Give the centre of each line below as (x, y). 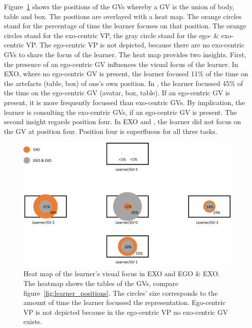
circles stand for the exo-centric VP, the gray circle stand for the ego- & (112, 35)
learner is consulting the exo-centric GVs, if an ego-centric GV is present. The (120, 112)
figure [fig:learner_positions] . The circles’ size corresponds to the (121, 293)
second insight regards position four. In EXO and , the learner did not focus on (123, 121)
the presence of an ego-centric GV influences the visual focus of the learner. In (121, 64)
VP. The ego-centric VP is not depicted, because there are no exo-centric (135, 45)
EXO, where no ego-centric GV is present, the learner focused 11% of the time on (126, 74)
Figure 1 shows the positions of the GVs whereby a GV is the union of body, (119, 6)
